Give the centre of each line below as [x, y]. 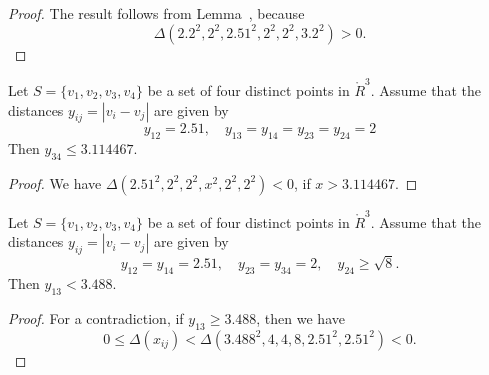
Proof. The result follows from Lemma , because [156, 13]
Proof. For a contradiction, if [96, 317]
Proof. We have [55, 182]
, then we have [300, 317]
